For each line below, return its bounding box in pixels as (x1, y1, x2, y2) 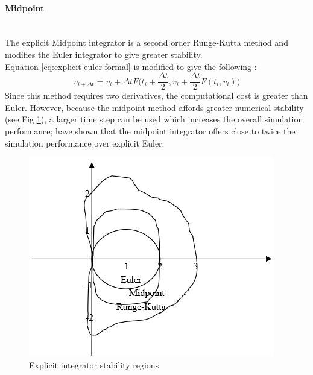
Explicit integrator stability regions (29, 358, 159, 371)
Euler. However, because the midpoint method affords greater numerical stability (5, 101, 304, 113)
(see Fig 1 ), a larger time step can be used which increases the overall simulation (5, 113, 303, 125)
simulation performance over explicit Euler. (5, 136, 165, 149)
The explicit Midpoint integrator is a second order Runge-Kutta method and (5, 36, 288, 49)
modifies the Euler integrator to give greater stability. (5, 48, 203, 60)
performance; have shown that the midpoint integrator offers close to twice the (5, 125, 296, 137)
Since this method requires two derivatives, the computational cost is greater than (5, 89, 308, 102)
